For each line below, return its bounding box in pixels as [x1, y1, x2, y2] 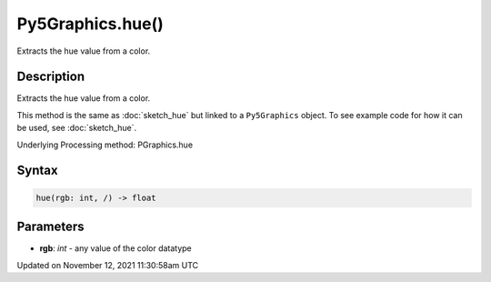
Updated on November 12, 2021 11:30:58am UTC [16, 259, 199, 270]
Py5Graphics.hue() [16, 14, 164, 34]
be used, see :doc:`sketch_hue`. [16, 123, 137, 134]
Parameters [16, 219, 85, 235]
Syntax [16, 163, 58, 178]
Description [16, 69, 85, 85]
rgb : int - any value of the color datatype [39, 243, 193, 254]
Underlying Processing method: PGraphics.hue [16, 139, 194, 150]
